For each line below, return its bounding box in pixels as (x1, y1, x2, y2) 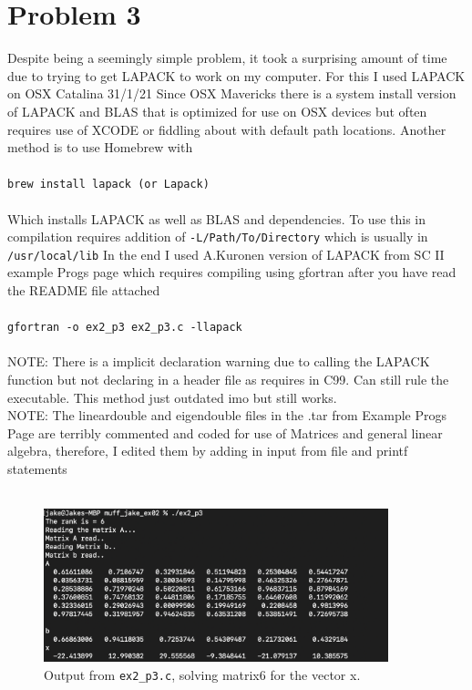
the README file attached (7, 281, 160, 300)
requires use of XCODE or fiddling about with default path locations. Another (7, 119, 446, 139)
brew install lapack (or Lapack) (7, 178, 210, 191)
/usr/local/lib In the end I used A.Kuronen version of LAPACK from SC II (7, 244, 445, 263)
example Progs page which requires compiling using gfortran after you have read (7, 263, 457, 282)
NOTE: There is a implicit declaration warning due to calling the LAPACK (7, 352, 430, 371)
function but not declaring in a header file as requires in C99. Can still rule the (7, 370, 449, 389)
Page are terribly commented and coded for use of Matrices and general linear (7, 423, 443, 442)
